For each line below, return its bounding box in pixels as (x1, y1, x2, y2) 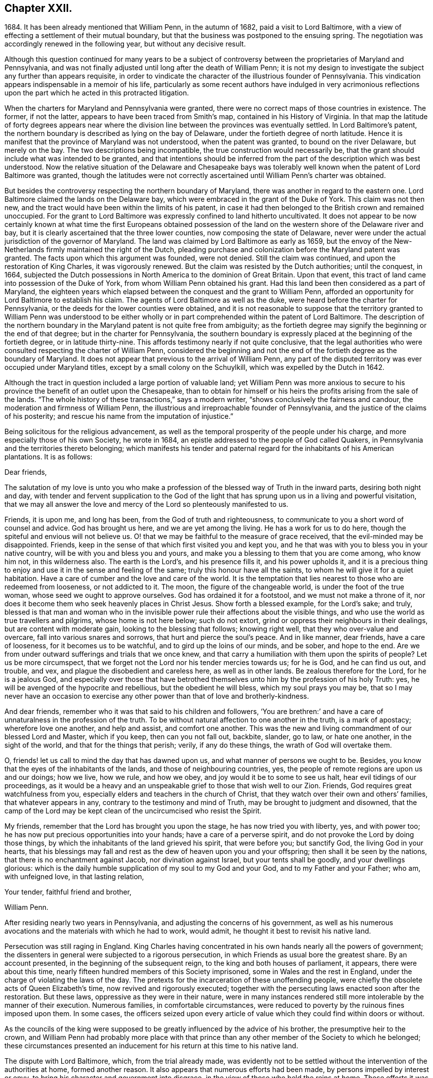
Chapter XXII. (4, 2, 73, 14)
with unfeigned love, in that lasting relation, (4, 872, 144, 881)
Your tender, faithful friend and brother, (4, 888, 132, 897)
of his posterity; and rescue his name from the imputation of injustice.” (4, 412, 234, 421)
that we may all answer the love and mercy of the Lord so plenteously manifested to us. (4, 500, 288, 509)
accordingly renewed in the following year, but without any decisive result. (4, 40, 246, 48)
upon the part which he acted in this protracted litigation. (4, 89, 189, 97)
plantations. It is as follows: (4, 452, 92, 461)
